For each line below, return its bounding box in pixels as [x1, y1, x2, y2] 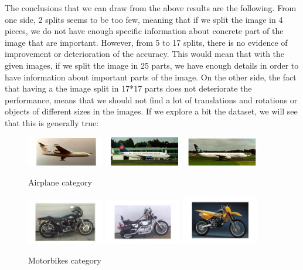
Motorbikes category [28, 254, 101, 266]
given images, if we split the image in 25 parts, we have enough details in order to [5, 59, 299, 71]
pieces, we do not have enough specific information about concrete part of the [5, 25, 284, 37]
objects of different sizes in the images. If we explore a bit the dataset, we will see [5, 105, 298, 117]
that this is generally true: [5, 116, 99, 129]
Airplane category [28, 176, 92, 188]
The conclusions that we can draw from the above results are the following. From [5, 2, 297, 14]
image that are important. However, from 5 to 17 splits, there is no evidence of [5, 36, 288, 48]
